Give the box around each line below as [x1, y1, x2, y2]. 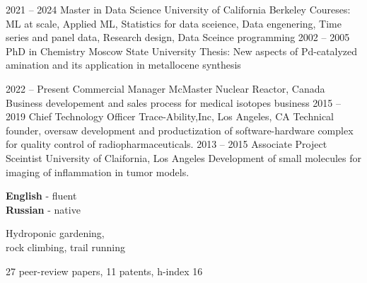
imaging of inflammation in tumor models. [6, 164, 190, 179]
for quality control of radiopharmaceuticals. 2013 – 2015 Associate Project [6, 137, 327, 151]
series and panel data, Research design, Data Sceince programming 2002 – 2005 [6, 30, 350, 45]
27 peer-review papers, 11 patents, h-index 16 [6, 263, 203, 278]
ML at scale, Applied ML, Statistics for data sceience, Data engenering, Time [6, 16, 342, 30]
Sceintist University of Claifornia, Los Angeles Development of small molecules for [6, 150, 362, 165]
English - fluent [6, 188, 77, 203]
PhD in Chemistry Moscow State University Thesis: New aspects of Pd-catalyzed [6, 43, 358, 58]
